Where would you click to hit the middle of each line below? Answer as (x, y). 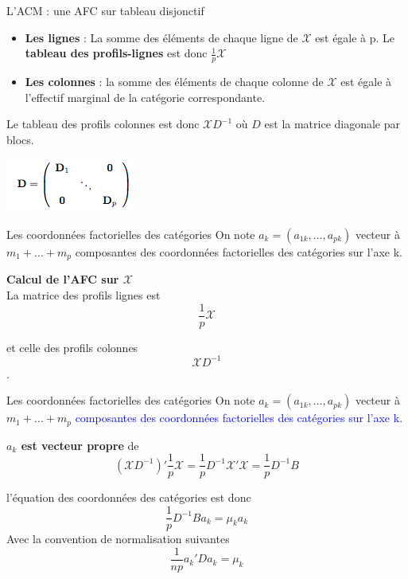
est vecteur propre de (80, 445)
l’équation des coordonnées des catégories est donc (129, 497)
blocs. (20, 139)
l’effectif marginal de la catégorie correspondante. (145, 97)
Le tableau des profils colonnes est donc (103, 124)
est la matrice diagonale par (332, 124)
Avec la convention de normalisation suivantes (118, 539)
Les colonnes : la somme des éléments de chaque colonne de (174, 82)
